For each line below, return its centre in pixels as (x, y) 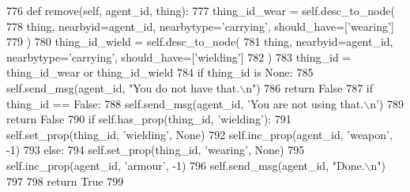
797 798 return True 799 (65, 181)
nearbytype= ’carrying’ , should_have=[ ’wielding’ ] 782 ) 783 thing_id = (179, 56)
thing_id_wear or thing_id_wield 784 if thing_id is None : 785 (160, 72)
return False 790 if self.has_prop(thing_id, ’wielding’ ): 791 (149, 119)
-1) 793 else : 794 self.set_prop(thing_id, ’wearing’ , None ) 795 (156, 150)
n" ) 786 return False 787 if (309, 87)
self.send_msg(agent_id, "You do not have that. (123, 87)
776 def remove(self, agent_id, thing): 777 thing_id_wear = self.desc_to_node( (201, 10)
